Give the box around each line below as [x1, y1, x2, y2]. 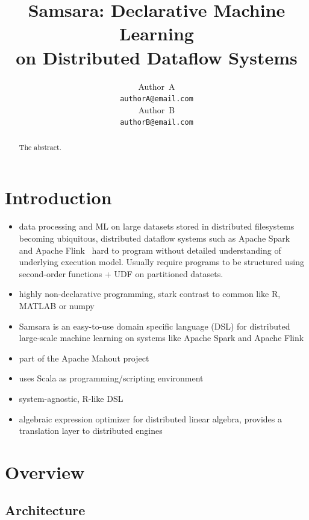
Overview [5, 459, 85, 484]
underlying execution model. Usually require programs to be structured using [19, 255, 304, 268]
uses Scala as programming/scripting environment [19, 372, 204, 384]
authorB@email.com [120, 118, 193, 127]
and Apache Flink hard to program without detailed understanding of [19, 243, 281, 256]
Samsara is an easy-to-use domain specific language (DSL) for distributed [19, 319, 290, 332]
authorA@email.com [120, 95, 193, 104]
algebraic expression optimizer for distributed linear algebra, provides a [19, 412, 282, 425]
